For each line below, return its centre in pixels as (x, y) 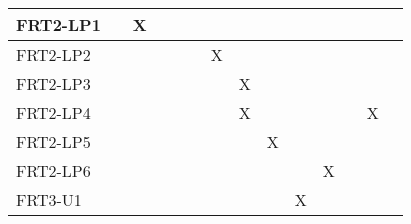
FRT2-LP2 (53, 54)
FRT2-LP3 (53, 83)
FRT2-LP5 (53, 141)
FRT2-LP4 (53, 112)
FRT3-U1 (49, 199)
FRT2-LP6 (53, 170)
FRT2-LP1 (58, 24)
